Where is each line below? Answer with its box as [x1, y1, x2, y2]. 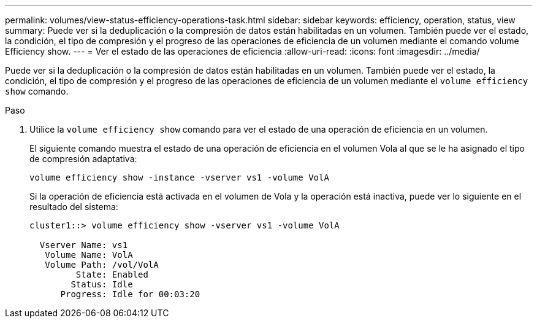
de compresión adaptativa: [29, 154, 137, 164]
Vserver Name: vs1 [39, 240, 128, 250]
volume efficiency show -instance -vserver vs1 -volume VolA [29, 173, 329, 182]
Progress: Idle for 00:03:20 [60, 289, 200, 299]
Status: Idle [70, 279, 133, 289]
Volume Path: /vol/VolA [45, 260, 159, 270]
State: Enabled [75, 270, 148, 279]
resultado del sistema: [29, 201, 118, 212]
